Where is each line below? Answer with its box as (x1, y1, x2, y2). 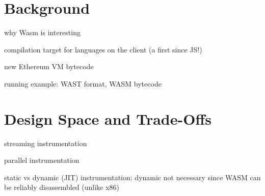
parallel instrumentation (4, 155, 79, 165)
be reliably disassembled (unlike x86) (4, 182, 119, 192)
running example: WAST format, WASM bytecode (4, 78, 162, 89)
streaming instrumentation (4, 137, 87, 148)
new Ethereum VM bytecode (4, 61, 94, 72)
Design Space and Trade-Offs (4, 108, 211, 129)
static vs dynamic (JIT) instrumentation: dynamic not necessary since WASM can (4, 172, 261, 182)
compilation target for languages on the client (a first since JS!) (4, 44, 202, 54)
